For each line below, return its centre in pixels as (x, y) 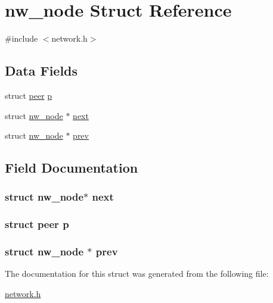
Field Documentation (72, 168)
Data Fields (41, 71)
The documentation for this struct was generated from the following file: (137, 274)
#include (21, 38)
